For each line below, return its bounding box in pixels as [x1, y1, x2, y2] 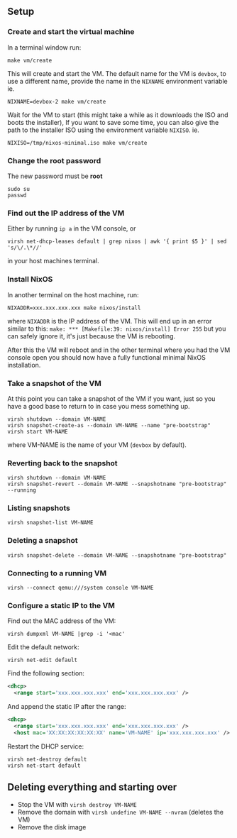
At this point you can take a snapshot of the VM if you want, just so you [7, 394, 216, 403]
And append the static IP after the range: [7, 702, 126, 711]
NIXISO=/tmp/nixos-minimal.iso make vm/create [7, 139, 148, 146]
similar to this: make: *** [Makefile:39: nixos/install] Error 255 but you [7, 324, 226, 333]
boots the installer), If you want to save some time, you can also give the [7, 118, 219, 126]
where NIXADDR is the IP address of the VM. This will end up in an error [7, 316, 212, 325]
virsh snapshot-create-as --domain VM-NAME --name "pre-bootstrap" [7, 421, 211, 429]
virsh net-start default [7, 762, 81, 769]
